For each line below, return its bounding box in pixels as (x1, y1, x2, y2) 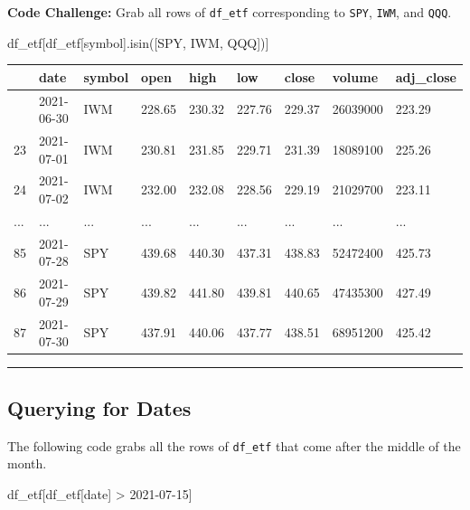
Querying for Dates (7, 393, 192, 421)
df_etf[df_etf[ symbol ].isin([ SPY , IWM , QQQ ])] (7, 33, 269, 52)
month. (7, 454, 47, 473)
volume (332, 67, 379, 86)
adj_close (395, 67, 456, 86)
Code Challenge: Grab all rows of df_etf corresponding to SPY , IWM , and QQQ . (7, 3, 452, 21)
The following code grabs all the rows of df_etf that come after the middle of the (7, 436, 461, 455)
